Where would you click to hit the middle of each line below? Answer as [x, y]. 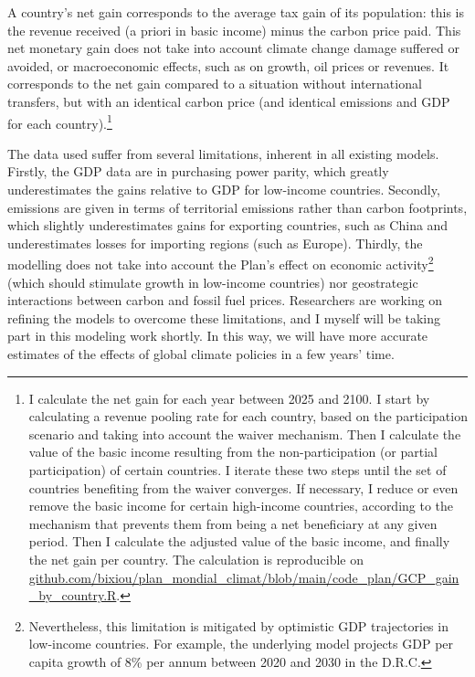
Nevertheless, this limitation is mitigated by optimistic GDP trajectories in [238, 625]
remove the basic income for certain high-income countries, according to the [241, 506]
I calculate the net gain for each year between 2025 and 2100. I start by [229, 398]
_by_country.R [73, 595]
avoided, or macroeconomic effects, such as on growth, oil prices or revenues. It [228, 65]
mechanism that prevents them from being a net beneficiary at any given [233, 523]
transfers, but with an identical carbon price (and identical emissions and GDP [229, 101]
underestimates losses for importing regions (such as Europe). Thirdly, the [215, 243]
